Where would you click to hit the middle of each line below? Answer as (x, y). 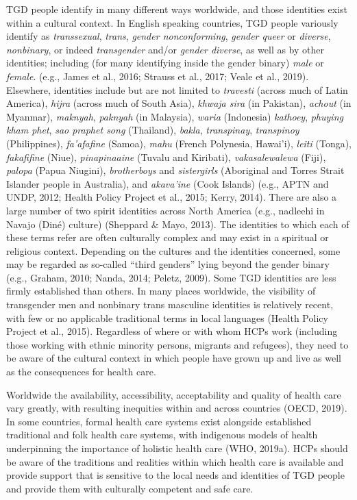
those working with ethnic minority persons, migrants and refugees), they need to (177, 344)
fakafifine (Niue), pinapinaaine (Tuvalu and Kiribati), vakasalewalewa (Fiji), (166, 157)
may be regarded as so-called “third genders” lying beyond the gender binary (168, 264)
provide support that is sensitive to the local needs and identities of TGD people (175, 475)
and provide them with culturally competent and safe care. (130, 488)
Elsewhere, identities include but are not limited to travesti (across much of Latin (177, 89)
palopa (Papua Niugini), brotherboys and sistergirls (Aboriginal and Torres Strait (175, 170)
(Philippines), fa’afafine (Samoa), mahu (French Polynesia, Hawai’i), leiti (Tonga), (179, 143)
